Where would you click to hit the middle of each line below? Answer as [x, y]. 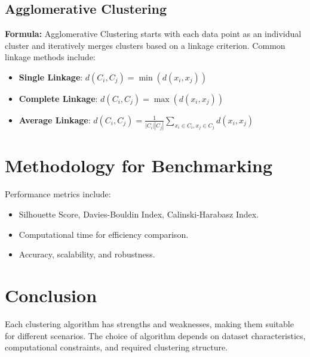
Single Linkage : [51, 77]
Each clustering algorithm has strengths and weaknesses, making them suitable [149, 323]
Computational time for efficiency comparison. [104, 234]
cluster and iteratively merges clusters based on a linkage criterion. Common [145, 45]
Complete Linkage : [58, 98]
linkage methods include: [50, 57]
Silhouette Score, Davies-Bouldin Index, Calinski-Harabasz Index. [139, 214]
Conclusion [51, 295]
